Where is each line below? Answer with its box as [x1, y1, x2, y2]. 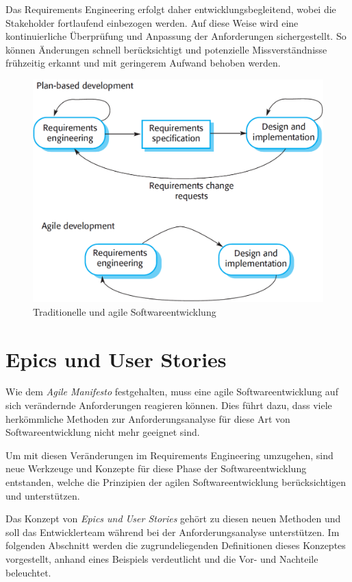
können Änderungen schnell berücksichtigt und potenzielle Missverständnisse [5, 42, 327, 56]
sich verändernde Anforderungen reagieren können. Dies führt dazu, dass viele [5, 398, 332, 412]
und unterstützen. [5, 488, 80, 502]
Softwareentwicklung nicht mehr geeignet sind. [5, 425, 200, 439]
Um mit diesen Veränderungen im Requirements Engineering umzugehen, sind [5, 447, 334, 462]
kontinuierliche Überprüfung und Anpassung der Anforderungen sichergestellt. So [5, 29, 347, 43]
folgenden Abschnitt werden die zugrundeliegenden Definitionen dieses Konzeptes [5, 538, 346, 552]
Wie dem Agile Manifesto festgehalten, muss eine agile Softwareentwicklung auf [5, 384, 338, 399]
